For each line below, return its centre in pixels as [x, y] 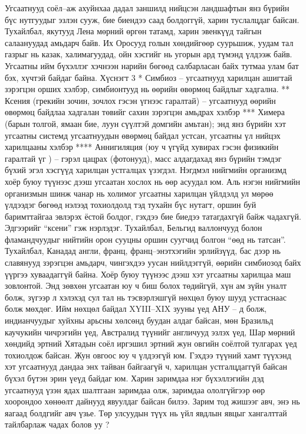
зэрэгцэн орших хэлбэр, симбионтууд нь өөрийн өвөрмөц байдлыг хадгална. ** [147, 89]
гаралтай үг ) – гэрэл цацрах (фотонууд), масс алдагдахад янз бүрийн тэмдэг [143, 158]
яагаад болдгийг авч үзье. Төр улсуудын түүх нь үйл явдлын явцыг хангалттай [146, 412]
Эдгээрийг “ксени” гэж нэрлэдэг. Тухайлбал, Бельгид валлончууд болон [134, 228]
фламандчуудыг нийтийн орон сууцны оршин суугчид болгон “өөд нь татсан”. [145, 239]
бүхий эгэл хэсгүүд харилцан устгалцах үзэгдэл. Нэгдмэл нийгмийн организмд [146, 170]
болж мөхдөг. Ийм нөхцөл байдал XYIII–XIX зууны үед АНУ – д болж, [136, 309]
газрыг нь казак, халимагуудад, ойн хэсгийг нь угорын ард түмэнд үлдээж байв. [149, 54]
